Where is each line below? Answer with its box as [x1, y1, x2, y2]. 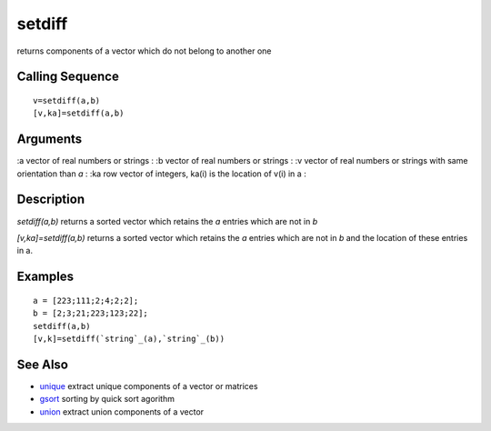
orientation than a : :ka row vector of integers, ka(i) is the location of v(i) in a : [16, 168, 306, 179]
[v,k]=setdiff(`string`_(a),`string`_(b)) [33, 333, 225, 344]
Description [16, 192, 85, 207]
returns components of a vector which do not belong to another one [16, 45, 272, 56]
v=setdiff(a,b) [33, 95, 101, 105]
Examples [16, 269, 75, 285]
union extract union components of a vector [39, 406, 205, 417]
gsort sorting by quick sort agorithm [39, 394, 175, 405]
